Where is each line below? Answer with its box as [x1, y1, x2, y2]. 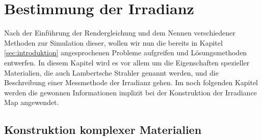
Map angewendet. [4, 97, 59, 108]
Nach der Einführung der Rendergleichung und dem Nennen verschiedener [4, 27, 235, 38]
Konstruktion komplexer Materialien [4, 122, 202, 137]
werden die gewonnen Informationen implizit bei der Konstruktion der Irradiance [4, 87, 257, 97]
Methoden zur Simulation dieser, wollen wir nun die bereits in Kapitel [4, 37, 223, 48]
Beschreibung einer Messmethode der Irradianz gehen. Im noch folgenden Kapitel [4, 77, 258, 88]
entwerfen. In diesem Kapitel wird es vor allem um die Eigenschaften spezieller [4, 57, 250, 67]
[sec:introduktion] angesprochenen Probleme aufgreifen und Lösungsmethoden [4, 47, 247, 58]
